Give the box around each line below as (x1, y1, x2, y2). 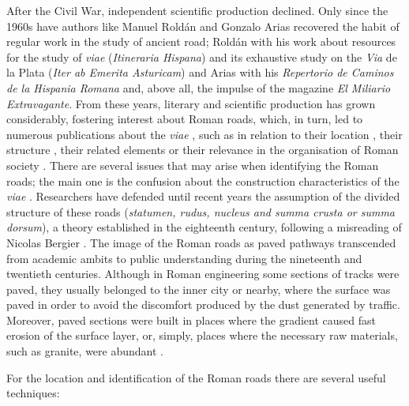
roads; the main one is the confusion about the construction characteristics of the (6, 172, 400, 189)
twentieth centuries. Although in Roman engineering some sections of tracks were (6, 265, 400, 282)
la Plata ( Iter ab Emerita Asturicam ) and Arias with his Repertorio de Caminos (6, 64, 394, 81)
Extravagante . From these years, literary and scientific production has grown (6, 95, 376, 111)
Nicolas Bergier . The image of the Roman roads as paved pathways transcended (6, 234, 396, 250)
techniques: (6, 385, 60, 401)
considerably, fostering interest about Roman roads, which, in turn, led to (6, 111, 363, 127)
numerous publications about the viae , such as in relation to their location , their (6, 126, 403, 142)
